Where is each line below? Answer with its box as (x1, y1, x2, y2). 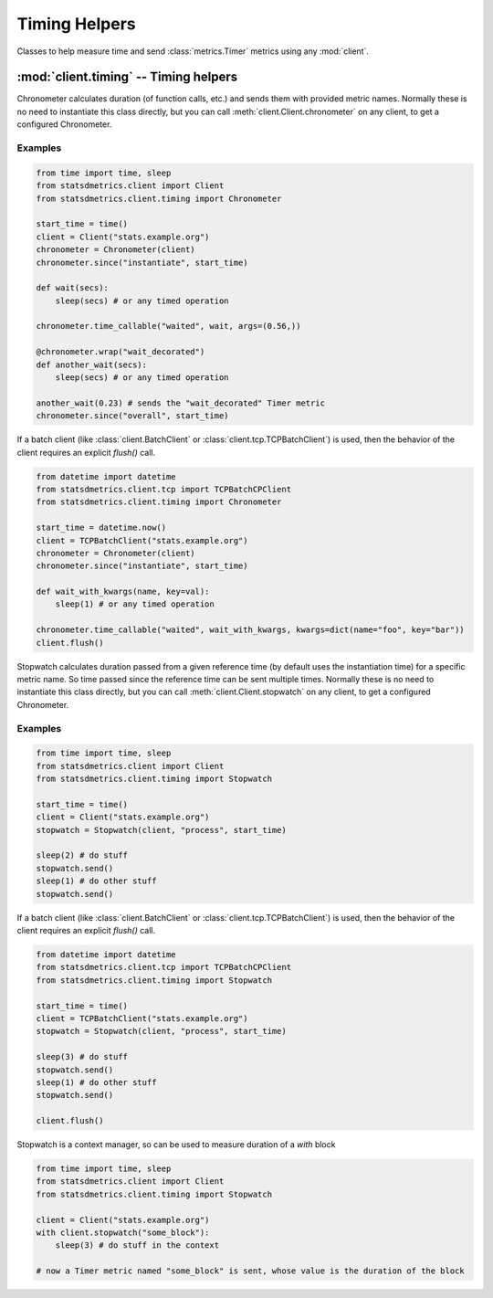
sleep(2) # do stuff (36, 850, 128, 860)
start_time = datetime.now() (36, 522, 167, 533)
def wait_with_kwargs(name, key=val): (36, 586, 210, 597)
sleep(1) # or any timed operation (55, 599, 215, 609)
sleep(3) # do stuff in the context (55, 1240, 219, 1251)
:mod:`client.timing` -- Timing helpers (16, 69, 238, 85)
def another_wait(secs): (36, 359, 148, 370)
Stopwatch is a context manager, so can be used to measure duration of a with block (16, 1139, 336, 1150)
